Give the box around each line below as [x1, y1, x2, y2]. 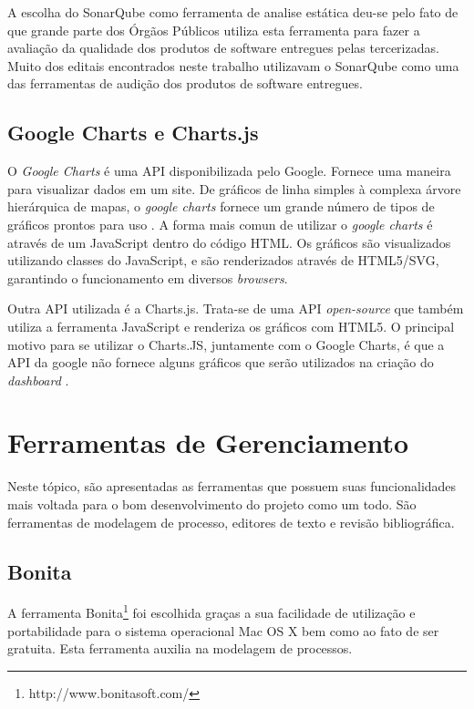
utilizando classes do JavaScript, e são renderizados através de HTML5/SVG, [7, 251, 439, 270]
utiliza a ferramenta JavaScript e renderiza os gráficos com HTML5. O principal [7, 316, 455, 335]
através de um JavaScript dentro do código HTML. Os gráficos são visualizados [7, 232, 451, 252]
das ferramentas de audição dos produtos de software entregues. [7, 74, 363, 93]
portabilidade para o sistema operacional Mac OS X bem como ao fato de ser [7, 621, 439, 640]
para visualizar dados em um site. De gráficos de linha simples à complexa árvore [7, 179, 461, 198]
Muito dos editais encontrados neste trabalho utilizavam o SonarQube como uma [7, 56, 459, 75]
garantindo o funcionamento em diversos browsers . [7, 268, 288, 287]
